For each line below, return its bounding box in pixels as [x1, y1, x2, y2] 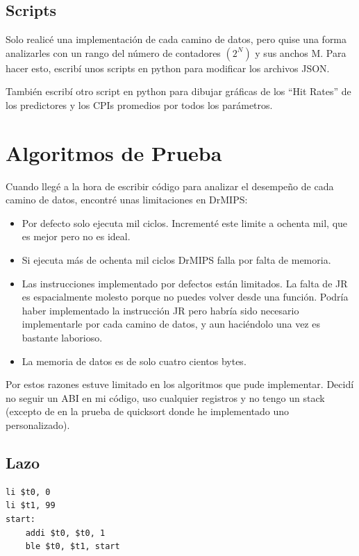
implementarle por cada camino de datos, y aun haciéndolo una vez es [22, 317, 320, 331]
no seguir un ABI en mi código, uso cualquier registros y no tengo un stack [6, 390, 325, 405]
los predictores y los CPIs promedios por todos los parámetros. [6, 97, 273, 112]
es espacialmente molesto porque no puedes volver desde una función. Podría [22, 289, 349, 304]
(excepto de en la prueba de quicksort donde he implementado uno [6, 404, 290, 419]
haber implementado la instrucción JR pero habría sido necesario [22, 303, 299, 317]
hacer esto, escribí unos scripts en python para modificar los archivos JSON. [6, 60, 330, 75]
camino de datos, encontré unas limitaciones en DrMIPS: [6, 192, 248, 207]
